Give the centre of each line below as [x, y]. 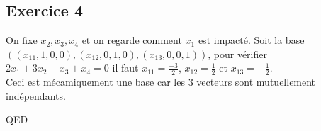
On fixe [22, 40]
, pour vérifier [237, 53]
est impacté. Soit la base [251, 40]
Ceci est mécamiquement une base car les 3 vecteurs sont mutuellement [161, 82]
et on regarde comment [132, 40]
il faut [125, 68]
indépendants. [36, 95]
